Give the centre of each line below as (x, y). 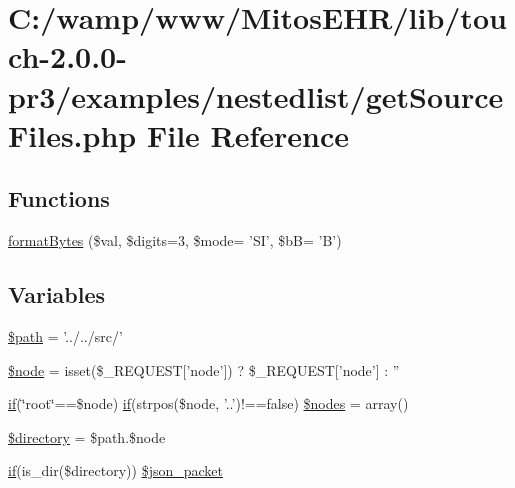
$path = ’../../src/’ (65, 335)
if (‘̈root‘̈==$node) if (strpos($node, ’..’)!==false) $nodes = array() (208, 403)
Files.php (72, 134)
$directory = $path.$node (87, 436)
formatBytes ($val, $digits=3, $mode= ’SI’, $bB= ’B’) (175, 240)
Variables (57, 294)
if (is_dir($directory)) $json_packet (115, 470)
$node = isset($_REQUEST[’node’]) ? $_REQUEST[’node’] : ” (204, 369)
